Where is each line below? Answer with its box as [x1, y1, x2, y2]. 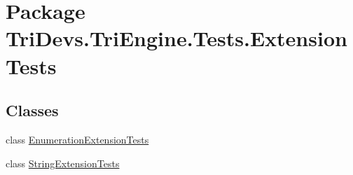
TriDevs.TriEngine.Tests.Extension [6, 24, 347, 52]
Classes [6, 99, 59, 121]
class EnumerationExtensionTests [6, 132, 149, 146]
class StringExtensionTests [6, 155, 120, 170]
